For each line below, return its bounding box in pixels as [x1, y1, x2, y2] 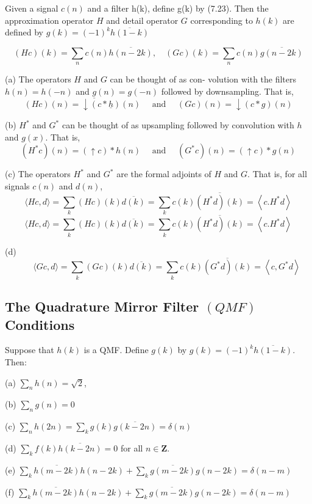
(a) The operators [5, 73, 71, 86]
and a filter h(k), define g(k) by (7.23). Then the [87, 2, 269, 14]
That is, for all [252, 167, 307, 180]
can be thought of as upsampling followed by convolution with [62, 119, 294, 131]
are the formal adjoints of [116, 167, 211, 180]
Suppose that [5, 343, 54, 356]
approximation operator [5, 13, 94, 26]
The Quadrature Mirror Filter [5, 297, 199, 316]
